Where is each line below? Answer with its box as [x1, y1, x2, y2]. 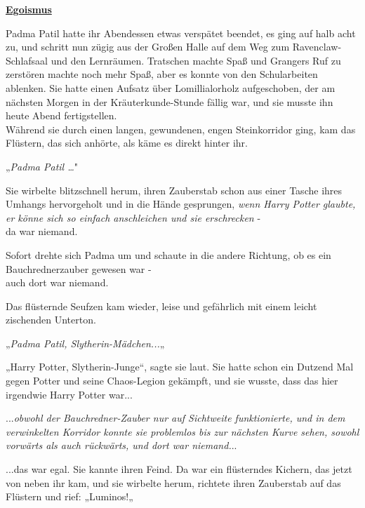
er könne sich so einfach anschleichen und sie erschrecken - [6, 210, 261, 225]
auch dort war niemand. [6, 275, 109, 290]
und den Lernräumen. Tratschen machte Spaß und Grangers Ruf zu [51, 53, 341, 67]
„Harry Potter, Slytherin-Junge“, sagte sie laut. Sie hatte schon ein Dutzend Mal [6, 359, 354, 374]
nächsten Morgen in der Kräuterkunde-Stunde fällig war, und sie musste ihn [6, 94, 333, 109]
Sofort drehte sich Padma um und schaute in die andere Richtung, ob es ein [6, 247, 331, 262]
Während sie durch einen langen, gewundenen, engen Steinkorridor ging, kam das [6, 121, 356, 136]
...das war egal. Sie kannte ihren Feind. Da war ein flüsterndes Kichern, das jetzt [6, 462, 352, 476]
